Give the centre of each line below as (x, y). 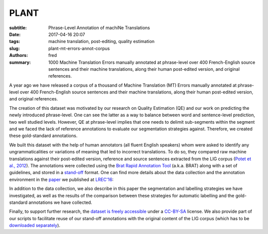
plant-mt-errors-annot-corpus (79, 48)
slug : (14, 48)
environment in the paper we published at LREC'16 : (61, 179)
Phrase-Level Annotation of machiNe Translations (99, 28)
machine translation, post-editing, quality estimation (101, 42)
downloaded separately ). (35, 226)
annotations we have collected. (60, 202)
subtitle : (18, 28)
